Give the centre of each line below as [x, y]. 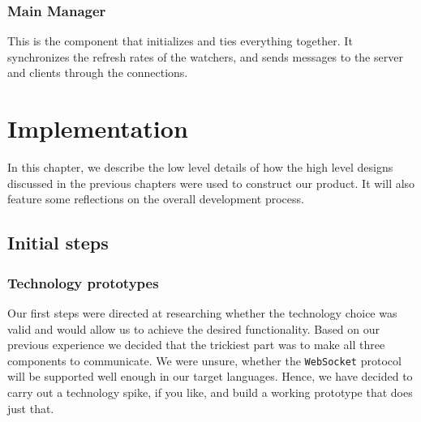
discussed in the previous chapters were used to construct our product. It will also [211, 183]
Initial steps [58, 243]
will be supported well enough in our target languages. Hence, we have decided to [210, 376]
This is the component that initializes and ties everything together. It [180, 41]
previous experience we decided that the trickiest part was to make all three [196, 345]
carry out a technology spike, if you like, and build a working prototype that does [210, 392]
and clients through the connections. [98, 72]
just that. [31, 408]
